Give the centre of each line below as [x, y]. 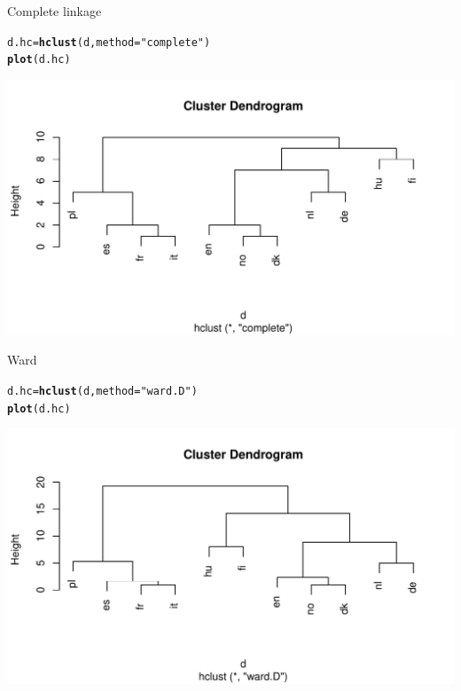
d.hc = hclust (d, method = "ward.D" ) [102, 392]
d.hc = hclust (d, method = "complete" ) [109, 42]
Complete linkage [55, 11]
